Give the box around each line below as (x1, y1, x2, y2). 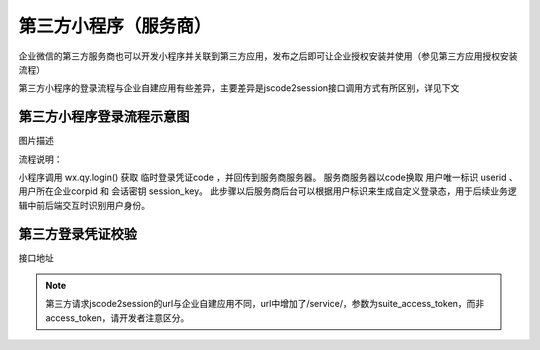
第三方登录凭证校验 (18, 225, 137, 242)
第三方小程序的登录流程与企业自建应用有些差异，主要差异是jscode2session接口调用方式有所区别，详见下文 (18, 82, 460, 94)
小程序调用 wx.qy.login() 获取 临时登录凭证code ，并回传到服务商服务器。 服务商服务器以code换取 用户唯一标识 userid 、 (18, 171, 519, 184)
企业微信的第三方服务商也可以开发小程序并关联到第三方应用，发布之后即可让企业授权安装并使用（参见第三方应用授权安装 (18, 50, 518, 62)
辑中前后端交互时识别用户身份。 (18, 199, 150, 211)
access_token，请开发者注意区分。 (45, 311, 190, 324)
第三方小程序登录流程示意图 (18, 108, 190, 125)
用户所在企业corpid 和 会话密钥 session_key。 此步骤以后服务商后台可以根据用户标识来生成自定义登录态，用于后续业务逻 (18, 185, 517, 197)
